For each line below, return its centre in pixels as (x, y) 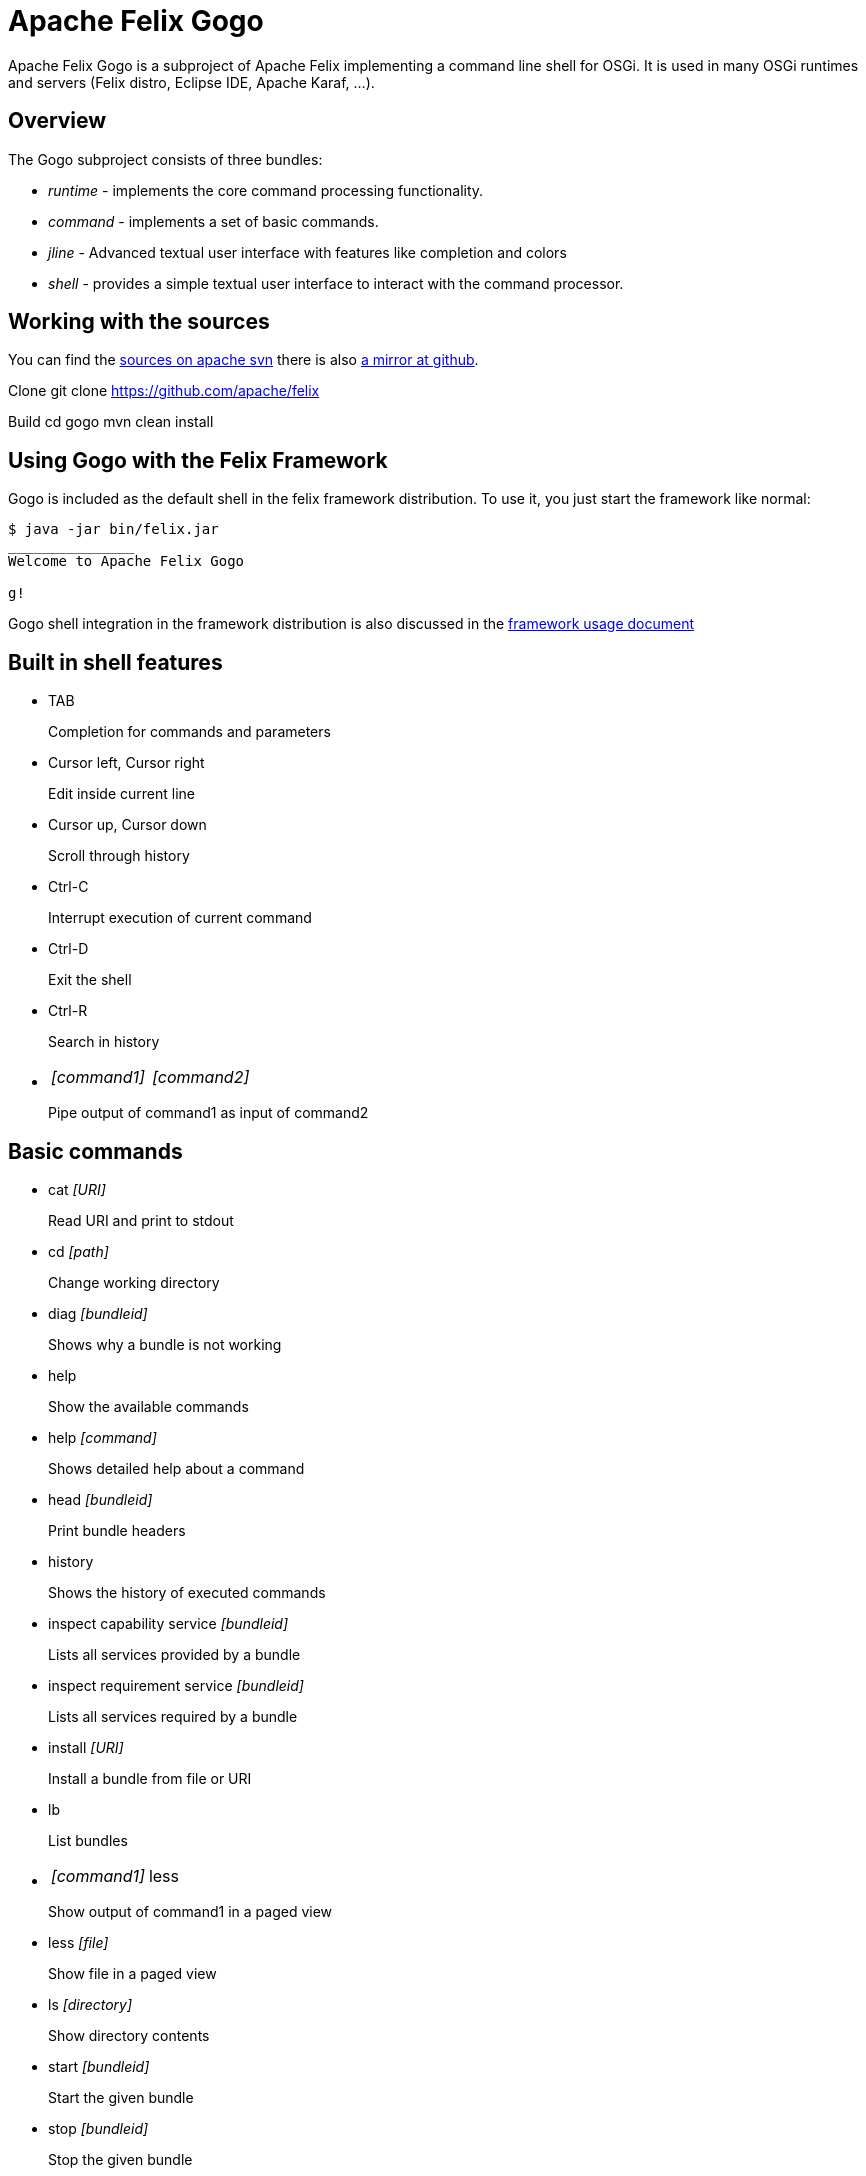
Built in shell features (115, 662)
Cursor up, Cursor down (127, 825)
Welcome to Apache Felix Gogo (126, 561)
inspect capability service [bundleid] (168, 1623)
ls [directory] (90, 2004)
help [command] (102, 1437)
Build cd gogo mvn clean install (111, 422)
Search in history (104, 1042)
